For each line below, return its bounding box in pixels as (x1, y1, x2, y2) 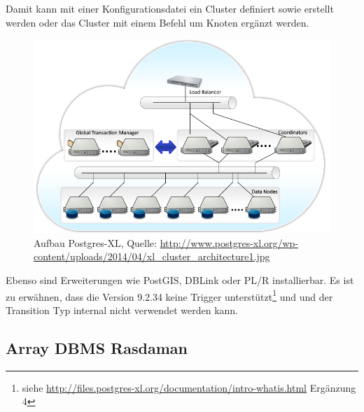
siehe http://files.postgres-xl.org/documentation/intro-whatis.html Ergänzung (22, 380, 356, 395)
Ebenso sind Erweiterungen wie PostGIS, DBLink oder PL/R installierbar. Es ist (6, 272, 354, 287)
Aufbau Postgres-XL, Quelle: (34, 235, 157, 250)
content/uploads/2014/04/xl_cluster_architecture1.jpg (34, 249, 270, 264)
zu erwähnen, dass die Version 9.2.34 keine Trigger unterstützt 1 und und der (6, 287, 333, 304)
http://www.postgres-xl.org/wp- (160, 235, 299, 250)
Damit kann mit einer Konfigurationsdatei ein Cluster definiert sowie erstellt (6, 1, 334, 15)
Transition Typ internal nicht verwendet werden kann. (6, 302, 238, 317)
